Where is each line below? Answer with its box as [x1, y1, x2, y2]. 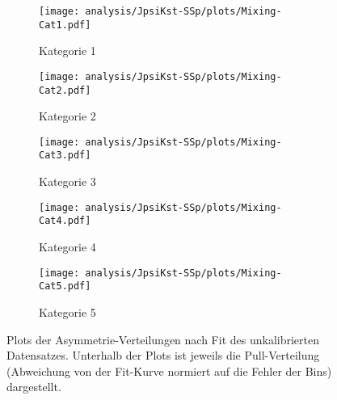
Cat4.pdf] [39, 215, 91, 227]
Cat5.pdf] [39, 280, 91, 293]
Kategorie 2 [39, 107, 96, 124]
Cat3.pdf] [39, 149, 91, 162]
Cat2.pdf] [39, 84, 91, 96]
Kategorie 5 [39, 303, 96, 320]
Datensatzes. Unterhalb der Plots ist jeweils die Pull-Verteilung [6, 347, 320, 364]
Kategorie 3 [39, 173, 96, 190]
